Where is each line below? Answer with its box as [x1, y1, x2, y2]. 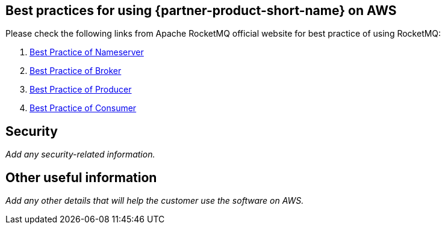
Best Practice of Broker [30, 66, 122, 76]
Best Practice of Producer [30, 84, 132, 95]
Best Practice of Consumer [30, 103, 137, 114]
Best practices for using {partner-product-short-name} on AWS [5, 3, 397, 18]
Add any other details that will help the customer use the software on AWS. [5, 195, 304, 206]
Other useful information [5, 169, 157, 185]
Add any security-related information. [5, 149, 155, 160]
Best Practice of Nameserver [30, 47, 144, 58]
